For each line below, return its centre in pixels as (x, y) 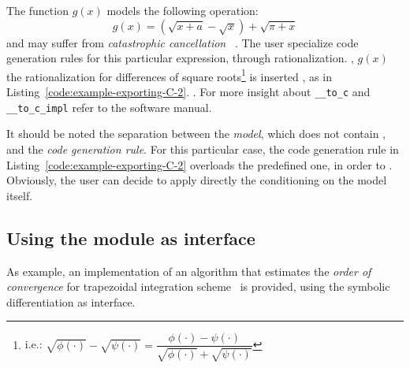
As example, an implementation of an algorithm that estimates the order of (189, 271)
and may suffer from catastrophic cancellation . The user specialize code (183, 42)
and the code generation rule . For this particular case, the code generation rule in (203, 149)
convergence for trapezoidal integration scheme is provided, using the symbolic (198, 286)
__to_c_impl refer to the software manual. (109, 107)
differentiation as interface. (71, 301)
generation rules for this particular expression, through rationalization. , (180, 58)
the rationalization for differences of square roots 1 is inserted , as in (169, 75)
